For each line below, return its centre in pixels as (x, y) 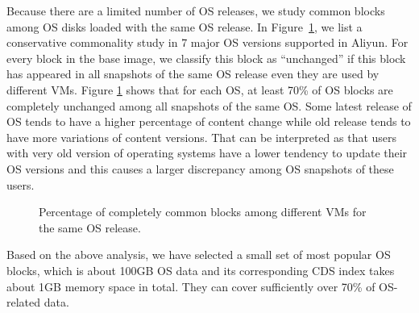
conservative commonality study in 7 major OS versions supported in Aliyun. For (207, 42)
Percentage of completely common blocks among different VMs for (203, 212)
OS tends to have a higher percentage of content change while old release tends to (209, 121)
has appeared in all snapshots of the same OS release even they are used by (193, 74)
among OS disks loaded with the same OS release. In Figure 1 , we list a (185, 26)
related (24, 302)
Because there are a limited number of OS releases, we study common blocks (196, 10)
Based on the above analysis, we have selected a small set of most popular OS (199, 255)
